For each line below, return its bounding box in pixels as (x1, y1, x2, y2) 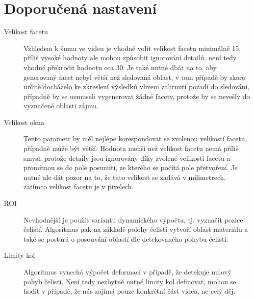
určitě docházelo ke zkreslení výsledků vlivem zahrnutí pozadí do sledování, (24, 81, 250, 92)
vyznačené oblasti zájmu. (24, 100, 99, 111)
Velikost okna (4, 117, 45, 127)
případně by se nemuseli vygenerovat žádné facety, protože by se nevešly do (24, 91, 250, 101)
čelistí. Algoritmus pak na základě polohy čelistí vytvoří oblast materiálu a (24, 224, 248, 234)
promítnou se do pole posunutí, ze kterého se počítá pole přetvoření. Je (24, 162, 238, 173)
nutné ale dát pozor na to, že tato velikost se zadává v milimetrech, (24, 172, 226, 182)
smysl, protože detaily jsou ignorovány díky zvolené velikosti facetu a (24, 152, 230, 163)
